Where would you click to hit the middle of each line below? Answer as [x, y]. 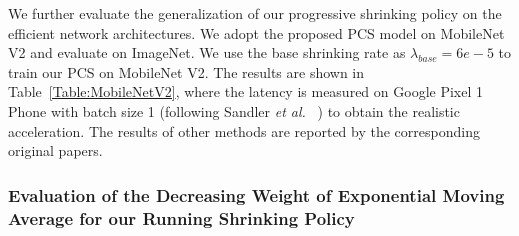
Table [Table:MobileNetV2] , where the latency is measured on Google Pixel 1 [245, 91]
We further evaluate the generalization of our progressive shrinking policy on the [255, 13]
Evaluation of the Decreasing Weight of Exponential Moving [256, 194]
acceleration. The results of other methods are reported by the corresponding [244, 130]
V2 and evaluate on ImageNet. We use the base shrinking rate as [207, 52]
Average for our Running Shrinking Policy [181, 217]
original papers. [55, 150]
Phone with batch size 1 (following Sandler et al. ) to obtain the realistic [234, 110]
